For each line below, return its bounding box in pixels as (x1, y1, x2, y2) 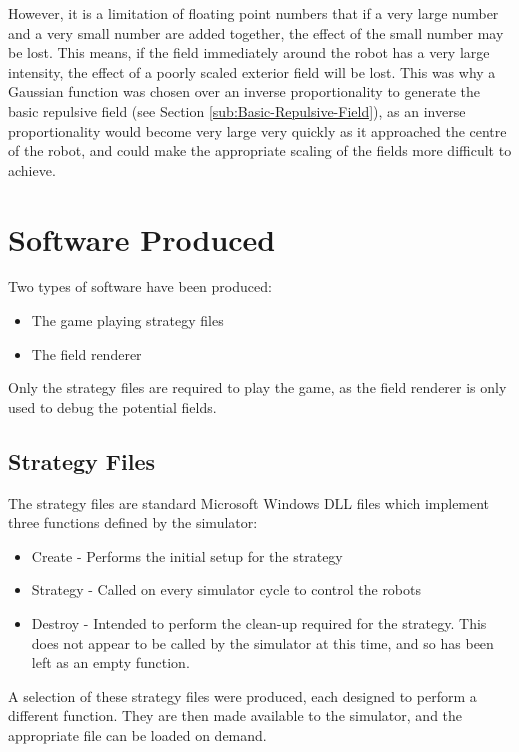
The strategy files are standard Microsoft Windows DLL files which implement (8, 492, 490, 513)
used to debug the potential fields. (8, 396, 217, 417)
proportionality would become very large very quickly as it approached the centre (8, 120, 507, 141)
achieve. (8, 159, 56, 180)
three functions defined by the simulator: (8, 512, 258, 533)
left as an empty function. (31, 652, 190, 673)
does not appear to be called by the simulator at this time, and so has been (31, 632, 494, 653)
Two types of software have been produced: (8, 276, 272, 297)
